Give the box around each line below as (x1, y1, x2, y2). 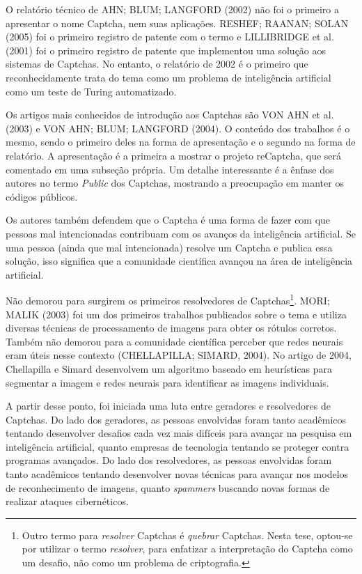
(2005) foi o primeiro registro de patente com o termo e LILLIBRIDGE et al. (6, 29, 334, 44)
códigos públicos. (6, 189, 78, 203)
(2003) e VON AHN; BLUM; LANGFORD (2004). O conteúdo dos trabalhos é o (6, 121, 350, 135)
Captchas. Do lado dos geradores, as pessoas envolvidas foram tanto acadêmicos (6, 412, 347, 426)
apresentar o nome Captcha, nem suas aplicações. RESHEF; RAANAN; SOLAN (6, 15, 349, 30)
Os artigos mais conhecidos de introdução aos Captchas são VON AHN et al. (6, 107, 334, 122)
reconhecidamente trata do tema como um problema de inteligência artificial (6, 70, 331, 84)
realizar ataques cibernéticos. (6, 494, 129, 509)
